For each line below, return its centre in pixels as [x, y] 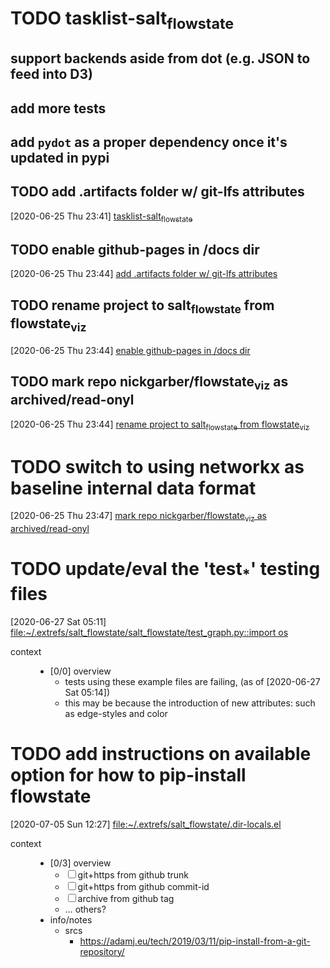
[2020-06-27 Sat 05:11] [58, 621]
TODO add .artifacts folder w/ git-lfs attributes [157, 192]
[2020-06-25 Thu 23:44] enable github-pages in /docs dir [130, 350]
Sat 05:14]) [87, 692]
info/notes [71, 919]
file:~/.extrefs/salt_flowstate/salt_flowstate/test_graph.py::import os [149, 632]
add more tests [58, 108]
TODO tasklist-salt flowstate [122, 20]
